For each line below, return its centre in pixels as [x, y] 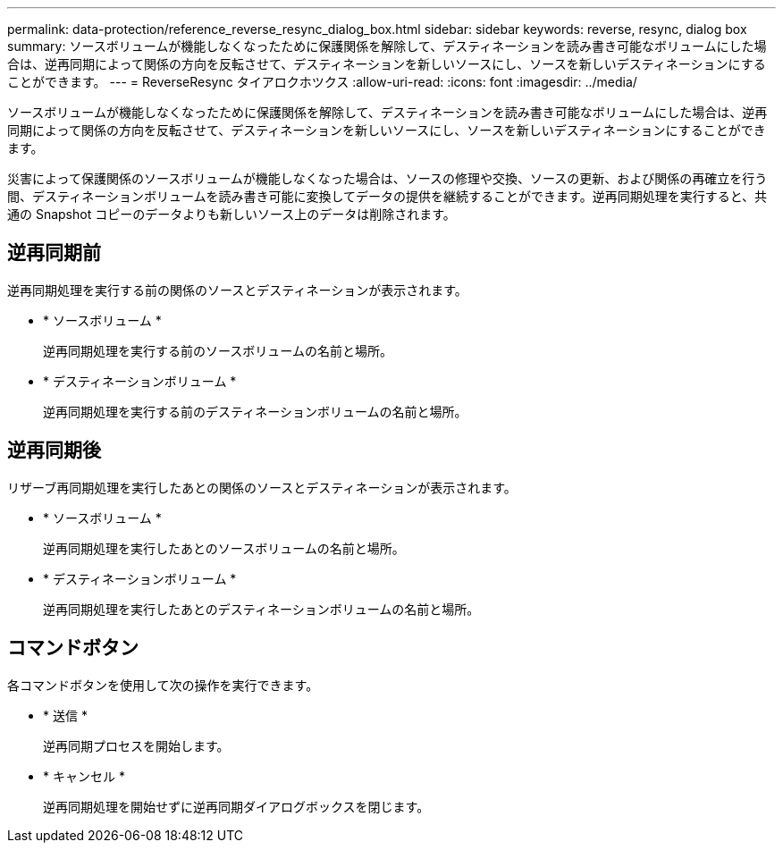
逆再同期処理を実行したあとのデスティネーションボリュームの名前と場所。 [261, 609]
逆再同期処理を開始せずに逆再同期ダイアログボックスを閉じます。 [236, 806]
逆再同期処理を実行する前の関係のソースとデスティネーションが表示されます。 [237, 290]
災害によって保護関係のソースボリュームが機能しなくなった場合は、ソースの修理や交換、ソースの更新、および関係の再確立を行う [387, 178]
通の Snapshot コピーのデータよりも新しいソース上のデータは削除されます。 [232, 214]
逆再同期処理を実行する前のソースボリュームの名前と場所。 [218, 350]
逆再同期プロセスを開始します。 [136, 745]
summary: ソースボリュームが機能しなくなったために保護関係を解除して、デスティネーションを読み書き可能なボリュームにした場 [387, 46]
